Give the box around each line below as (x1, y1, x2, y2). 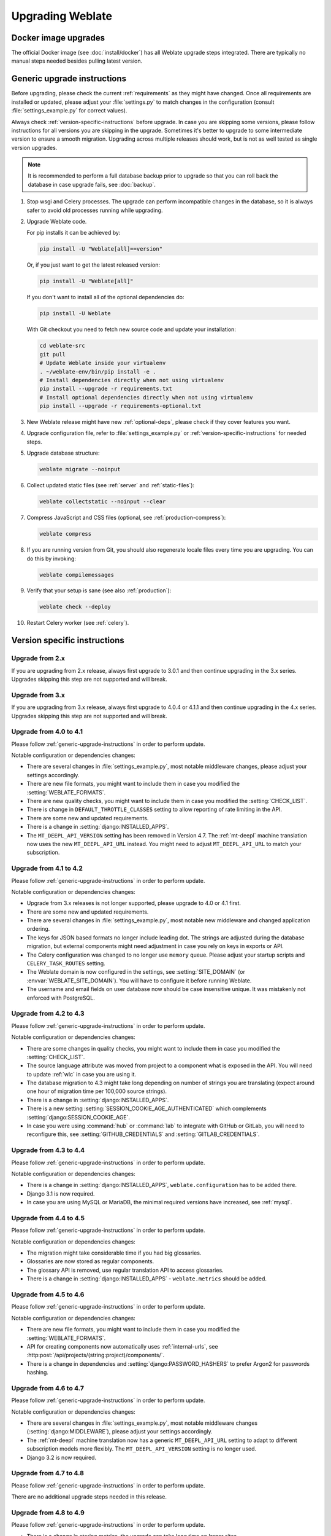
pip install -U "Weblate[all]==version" (39, 246, 162, 253)
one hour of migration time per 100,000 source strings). (26, 1087, 167, 1095)
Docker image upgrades (11, 33, 105, 43)
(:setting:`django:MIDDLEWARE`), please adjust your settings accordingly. (26, 1428, 213, 1435)
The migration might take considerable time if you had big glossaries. (26, 1249, 202, 1256)
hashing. (26, 1369, 49, 1376)
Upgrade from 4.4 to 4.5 (11, 1213, 85, 1222)
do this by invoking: (26, 555, 76, 562)
